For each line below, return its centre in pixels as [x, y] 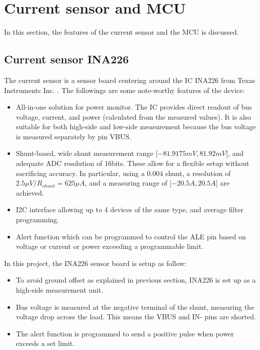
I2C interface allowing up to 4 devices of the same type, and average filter [129, 209]
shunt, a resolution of [198, 173]
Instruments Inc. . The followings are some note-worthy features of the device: [124, 90]
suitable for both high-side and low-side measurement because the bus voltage [136, 126]
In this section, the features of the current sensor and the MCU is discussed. [121, 32]
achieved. [30, 192]
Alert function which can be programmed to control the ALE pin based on [131, 236]
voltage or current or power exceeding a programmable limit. [110, 246]
